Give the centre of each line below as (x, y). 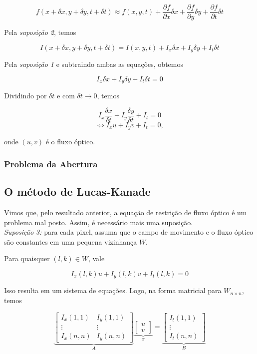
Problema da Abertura (51, 164)
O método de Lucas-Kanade (77, 191)
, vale (96, 258)
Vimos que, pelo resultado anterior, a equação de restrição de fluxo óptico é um (126, 212)
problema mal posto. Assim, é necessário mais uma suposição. (99, 222)
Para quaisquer (27, 258)
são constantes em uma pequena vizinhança (71, 241)
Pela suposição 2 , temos (40, 32)
